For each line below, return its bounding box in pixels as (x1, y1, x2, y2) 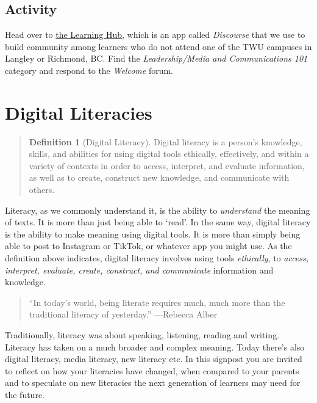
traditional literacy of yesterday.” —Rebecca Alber (29, 308, 218, 321)
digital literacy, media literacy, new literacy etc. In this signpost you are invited (5, 352, 302, 365)
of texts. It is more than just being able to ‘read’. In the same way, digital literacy (5, 216, 311, 228)
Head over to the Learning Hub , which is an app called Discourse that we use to (5, 28, 305, 41)
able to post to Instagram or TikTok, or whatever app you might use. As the (5, 239, 292, 252)
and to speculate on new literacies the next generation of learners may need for (5, 376, 301, 389)
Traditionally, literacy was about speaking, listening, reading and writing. (5, 329, 280, 341)
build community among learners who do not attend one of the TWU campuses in (5, 40, 312, 53)
